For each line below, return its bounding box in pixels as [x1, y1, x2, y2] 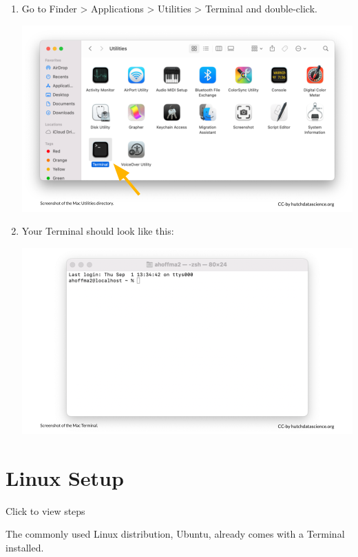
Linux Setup [6, 463, 124, 491]
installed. [6, 540, 44, 554]
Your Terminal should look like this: [21, 224, 174, 238]
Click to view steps [6, 503, 85, 518]
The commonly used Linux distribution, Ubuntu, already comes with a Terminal [6, 527, 345, 541]
